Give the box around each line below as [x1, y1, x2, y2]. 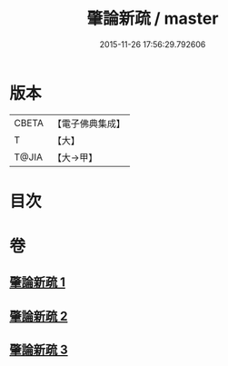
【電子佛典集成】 [52, 117, 125, 130]
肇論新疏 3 [9, 342, 68, 358]
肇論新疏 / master [86, 8, 219, 29]
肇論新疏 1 [9, 274, 66, 291]
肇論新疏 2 [9, 308, 68, 323]
